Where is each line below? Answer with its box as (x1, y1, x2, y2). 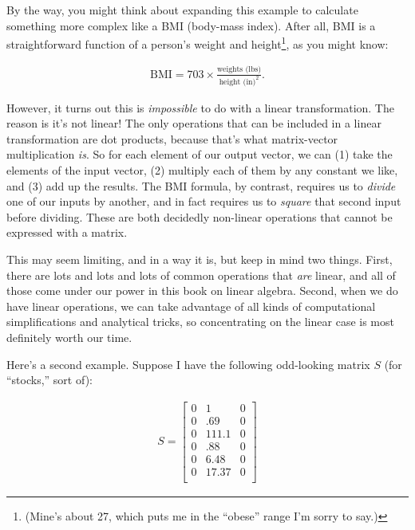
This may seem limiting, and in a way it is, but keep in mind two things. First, (6, 251, 393, 267)
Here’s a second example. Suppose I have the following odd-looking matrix (6, 355, 370, 372)
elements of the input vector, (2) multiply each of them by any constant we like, (6, 162, 398, 179)
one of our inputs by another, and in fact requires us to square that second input (6, 193, 401, 210)
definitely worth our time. (6, 328, 132, 345)
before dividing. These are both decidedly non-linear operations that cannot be (6, 208, 393, 225)
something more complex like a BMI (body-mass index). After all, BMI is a (6, 17, 376, 33)
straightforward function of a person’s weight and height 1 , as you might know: (6, 33, 389, 52)
